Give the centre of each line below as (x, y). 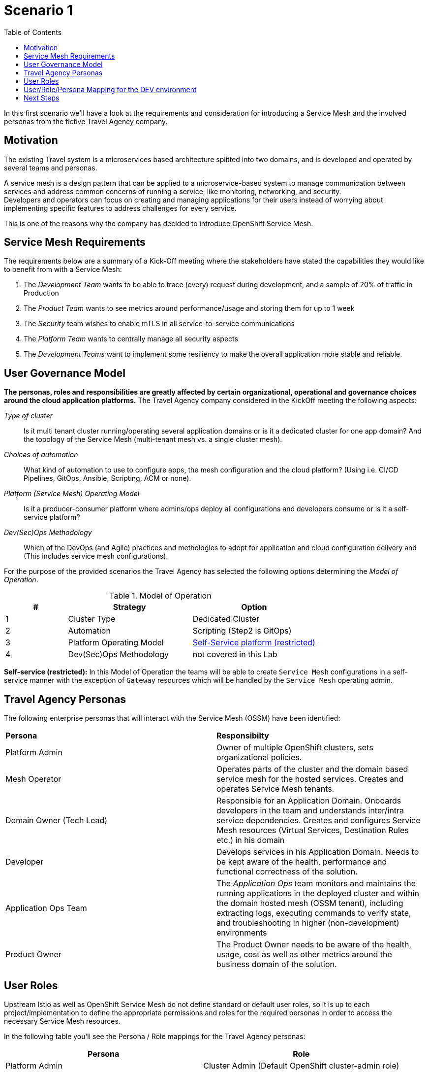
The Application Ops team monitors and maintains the (316, 884)
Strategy (129, 607)
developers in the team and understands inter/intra (310, 811)
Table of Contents (33, 32)
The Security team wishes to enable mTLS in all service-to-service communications (159, 324)
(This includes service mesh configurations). (96, 556)
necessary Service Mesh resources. (62, 1021)
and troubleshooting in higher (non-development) (308, 923)
